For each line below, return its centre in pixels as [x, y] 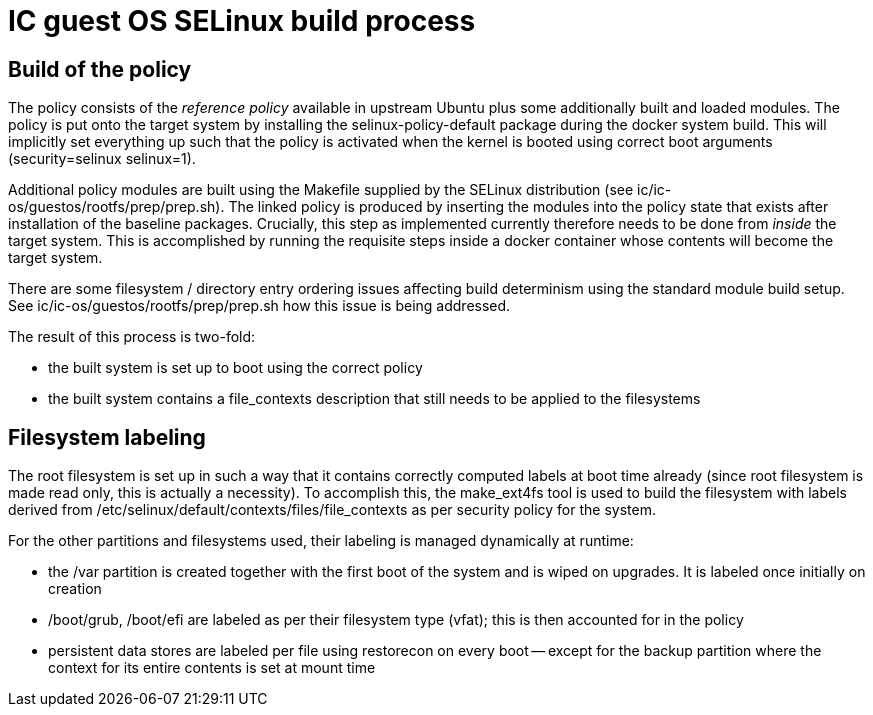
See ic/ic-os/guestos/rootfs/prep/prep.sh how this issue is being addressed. [259, 306]
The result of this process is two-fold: [132, 337]
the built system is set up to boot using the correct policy [235, 368]
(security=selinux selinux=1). [102, 159]
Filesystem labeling [107, 437]
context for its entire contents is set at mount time [212, 668]
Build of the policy [100, 69]
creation [75, 589]
